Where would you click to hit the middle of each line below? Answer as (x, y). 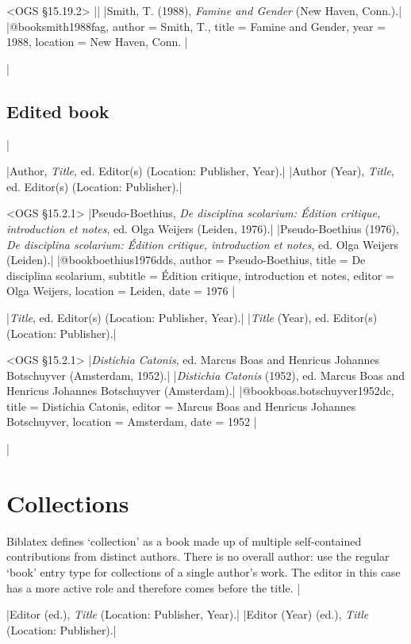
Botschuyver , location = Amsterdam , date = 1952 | (132, 422)
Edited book (58, 111)
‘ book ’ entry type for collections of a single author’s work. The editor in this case (204, 571)
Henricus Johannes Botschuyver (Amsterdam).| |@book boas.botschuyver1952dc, (200, 391)
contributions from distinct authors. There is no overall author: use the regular (198, 556)
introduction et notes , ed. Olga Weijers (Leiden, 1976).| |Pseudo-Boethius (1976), (203, 228)
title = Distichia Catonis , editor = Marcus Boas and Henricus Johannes (181, 406)
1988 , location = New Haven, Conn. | (97, 42)
